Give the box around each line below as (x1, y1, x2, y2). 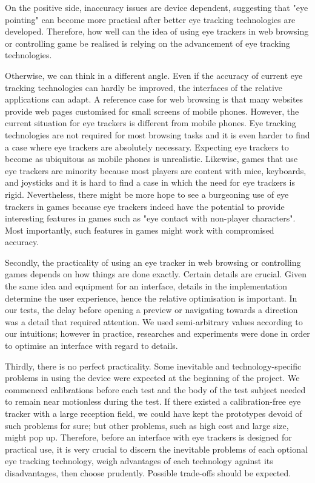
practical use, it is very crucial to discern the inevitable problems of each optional (5, 442, 308, 455)
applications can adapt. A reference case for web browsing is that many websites (5, 93, 303, 106)
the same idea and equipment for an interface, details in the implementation (5, 280, 288, 292)
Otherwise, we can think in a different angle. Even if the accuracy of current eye (5, 69, 303, 81)
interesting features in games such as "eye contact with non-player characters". (5, 212, 296, 225)
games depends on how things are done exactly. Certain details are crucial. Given (5, 268, 307, 280)
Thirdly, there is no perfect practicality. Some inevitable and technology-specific (5, 359, 302, 372)
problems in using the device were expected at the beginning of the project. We (5, 371, 300, 384)
